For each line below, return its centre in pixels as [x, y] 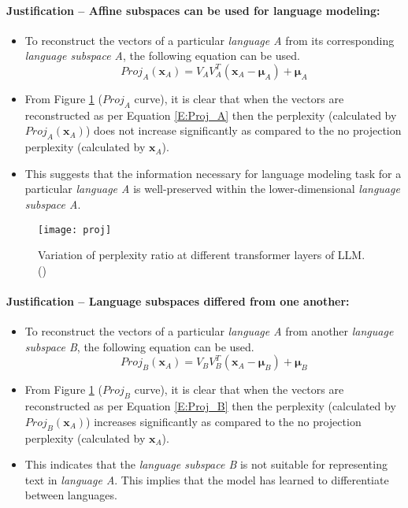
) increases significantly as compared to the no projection [224, 421]
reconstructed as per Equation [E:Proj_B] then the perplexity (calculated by [210, 406]
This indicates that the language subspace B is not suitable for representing [206, 464]
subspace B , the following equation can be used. [139, 346]
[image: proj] [75, 230]
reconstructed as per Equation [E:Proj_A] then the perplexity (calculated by [211, 115]
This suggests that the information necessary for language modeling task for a [213, 173]
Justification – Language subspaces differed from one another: [178, 300]
